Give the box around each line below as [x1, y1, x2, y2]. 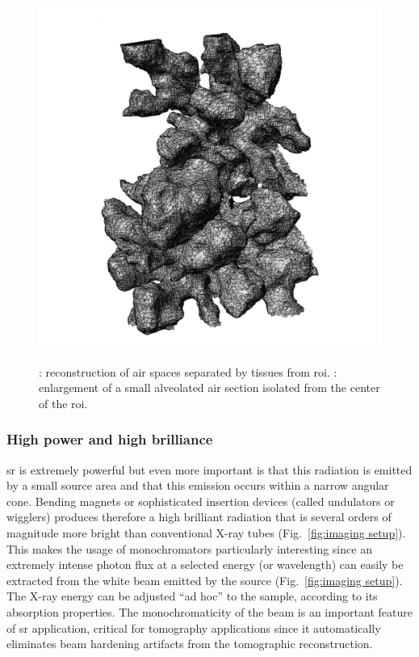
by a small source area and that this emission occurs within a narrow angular [6, 477, 389, 494]
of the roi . [39, 394, 88, 411]
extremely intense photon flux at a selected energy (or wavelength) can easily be [6, 556, 404, 573]
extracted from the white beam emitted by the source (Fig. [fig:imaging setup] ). [6, 571, 403, 588]
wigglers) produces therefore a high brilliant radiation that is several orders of [6, 508, 392, 525]
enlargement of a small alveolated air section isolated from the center [39, 379, 380, 396]
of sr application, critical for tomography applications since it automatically [6, 619, 381, 636]
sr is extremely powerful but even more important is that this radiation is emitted [6, 461, 413, 478]
